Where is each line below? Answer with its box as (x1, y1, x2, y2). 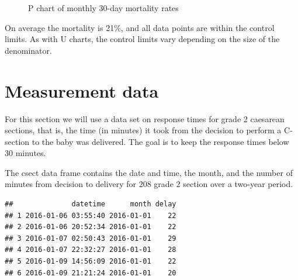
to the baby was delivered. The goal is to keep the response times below (32, 135, 289, 147)
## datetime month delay (5, 200, 176, 209)
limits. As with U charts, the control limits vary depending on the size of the (5, 33, 280, 45)
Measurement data (5, 78, 159, 102)
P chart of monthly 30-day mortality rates (28, 2, 179, 13)
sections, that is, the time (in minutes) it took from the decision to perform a (5, 124, 282, 136)
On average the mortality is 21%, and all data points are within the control (5, 21, 275, 33)
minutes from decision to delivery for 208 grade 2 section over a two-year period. (5, 178, 293, 190)
